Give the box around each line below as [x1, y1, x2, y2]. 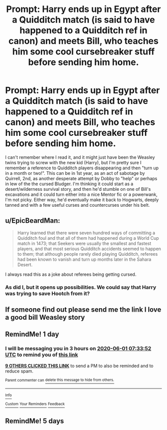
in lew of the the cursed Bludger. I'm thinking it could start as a [5, 181, 133, 187]
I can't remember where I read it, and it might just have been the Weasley [5, 154, 155, 160]
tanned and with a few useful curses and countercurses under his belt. [5, 202, 150, 208]
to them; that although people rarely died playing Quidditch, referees [17, 251, 158, 257]
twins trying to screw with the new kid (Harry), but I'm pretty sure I [5, 159, 142, 165]
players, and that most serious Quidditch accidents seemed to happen [17, 246, 162, 252]
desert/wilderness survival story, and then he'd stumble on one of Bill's [5, 186, 151, 192]
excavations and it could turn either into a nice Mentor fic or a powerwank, [5, 191, 158, 197]
